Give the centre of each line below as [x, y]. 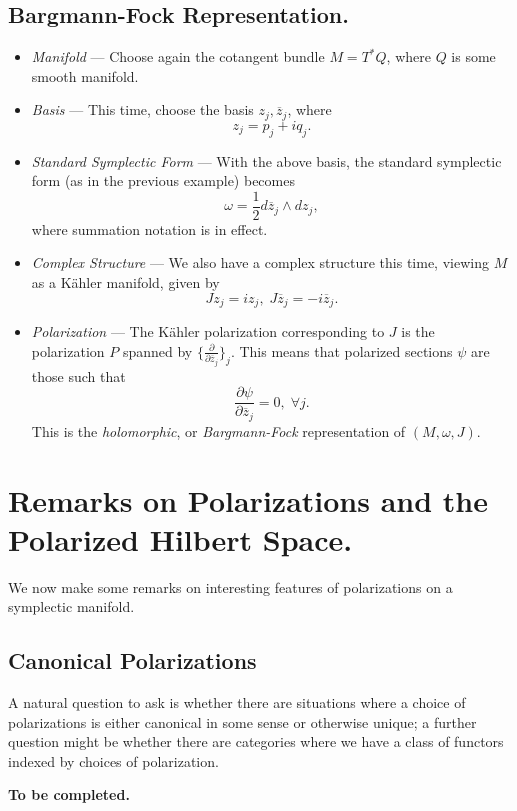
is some [473, 56]
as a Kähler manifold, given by [125, 282]
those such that [78, 375]
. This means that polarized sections [341, 350]
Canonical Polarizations [132, 660]
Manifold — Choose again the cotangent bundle [178, 56]
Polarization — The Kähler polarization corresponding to [208, 331]
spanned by [157, 350]
